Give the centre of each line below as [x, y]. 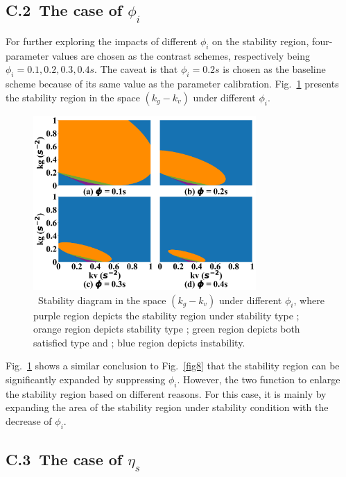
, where [309, 300]
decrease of [29, 421]
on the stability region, [261, 41]
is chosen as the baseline [274, 69]
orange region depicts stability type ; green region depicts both [167, 329]
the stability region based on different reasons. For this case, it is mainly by [166, 393]
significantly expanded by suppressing [86, 379]
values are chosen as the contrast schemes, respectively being [181, 55]
